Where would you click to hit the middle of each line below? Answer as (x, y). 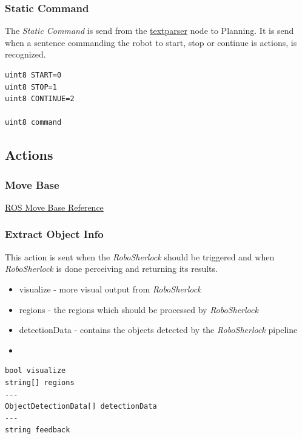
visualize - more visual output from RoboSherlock (110, 289)
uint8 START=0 (33, 75)
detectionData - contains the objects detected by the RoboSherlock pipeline (158, 330)
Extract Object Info (54, 234)
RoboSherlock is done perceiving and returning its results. (111, 269)
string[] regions (40, 382)
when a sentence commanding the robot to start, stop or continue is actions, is (151, 42)
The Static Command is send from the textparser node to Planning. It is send (149, 31)
